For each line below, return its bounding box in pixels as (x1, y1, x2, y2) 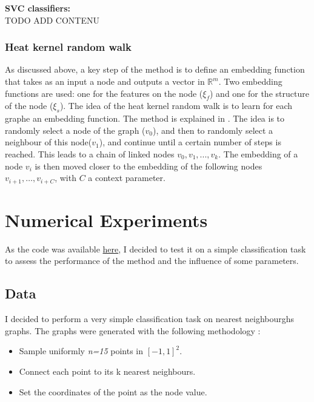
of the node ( (5, 99, 53, 112)
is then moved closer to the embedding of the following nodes (35, 159, 262, 172)
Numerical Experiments (5, 207, 208, 232)
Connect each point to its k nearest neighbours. (19, 364, 196, 377)
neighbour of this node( (5, 136, 92, 148)
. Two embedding (218, 75, 282, 87)
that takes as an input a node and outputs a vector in (5, 75, 205, 87)
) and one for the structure (209, 87, 309, 99)
